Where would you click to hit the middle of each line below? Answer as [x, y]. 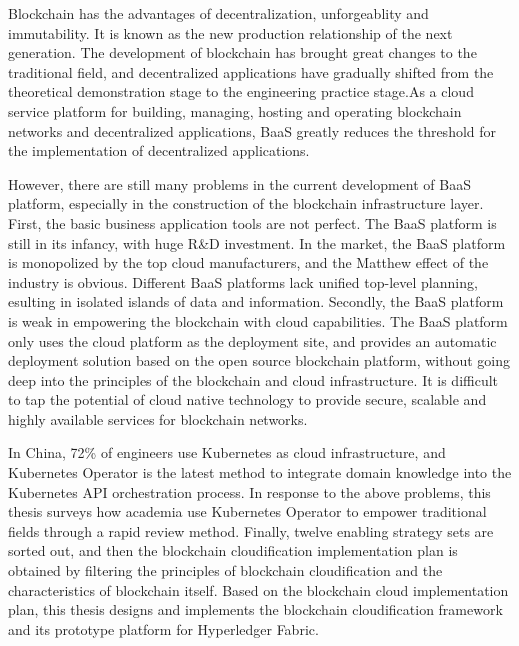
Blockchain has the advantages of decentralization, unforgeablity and [218, 13]
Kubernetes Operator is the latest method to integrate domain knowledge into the [260, 472]
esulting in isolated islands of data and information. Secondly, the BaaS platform [256, 301]
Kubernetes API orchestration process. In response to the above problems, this [249, 491]
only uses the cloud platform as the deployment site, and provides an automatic [252, 340]
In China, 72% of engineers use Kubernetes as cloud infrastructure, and [227, 452]
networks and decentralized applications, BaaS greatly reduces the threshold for [252, 130]
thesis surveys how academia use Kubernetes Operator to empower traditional [247, 511]
